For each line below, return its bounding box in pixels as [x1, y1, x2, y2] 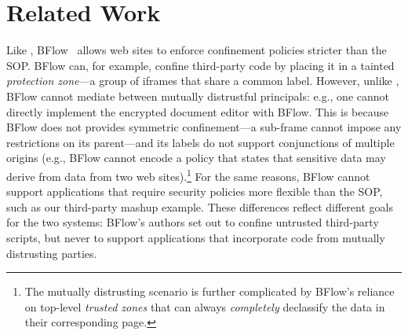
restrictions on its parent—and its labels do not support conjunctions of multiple [6, 134, 395, 150]
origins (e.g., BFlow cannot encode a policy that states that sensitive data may [6, 149, 386, 166]
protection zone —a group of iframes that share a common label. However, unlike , [6, 72, 399, 89]
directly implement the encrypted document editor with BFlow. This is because [6, 103, 389, 120]
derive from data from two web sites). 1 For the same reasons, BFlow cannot [6, 165, 370, 184]
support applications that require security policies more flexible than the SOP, [6, 183, 383, 200]
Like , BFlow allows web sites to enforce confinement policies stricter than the [6, 42, 387, 58]
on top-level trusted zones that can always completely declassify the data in [24, 298, 385, 315]
